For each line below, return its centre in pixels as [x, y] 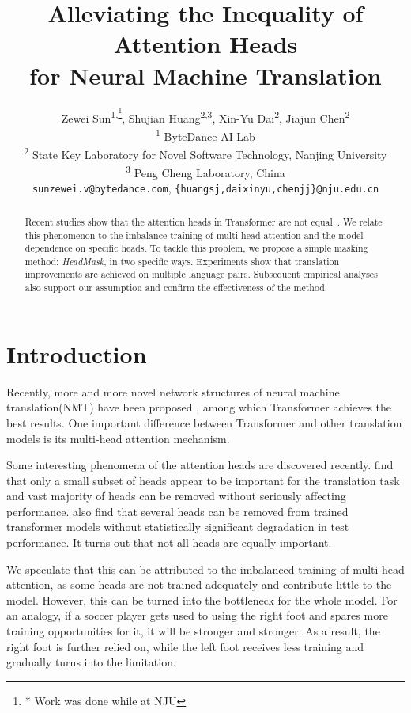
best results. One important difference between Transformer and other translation [204, 422]
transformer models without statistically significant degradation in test [178, 527]
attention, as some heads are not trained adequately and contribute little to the [199, 584]
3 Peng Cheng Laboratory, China [205, 171]
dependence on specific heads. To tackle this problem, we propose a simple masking [196, 248]
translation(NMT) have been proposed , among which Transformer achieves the [199, 407]
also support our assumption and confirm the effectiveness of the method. [176, 288]
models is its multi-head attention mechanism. [118, 438]
